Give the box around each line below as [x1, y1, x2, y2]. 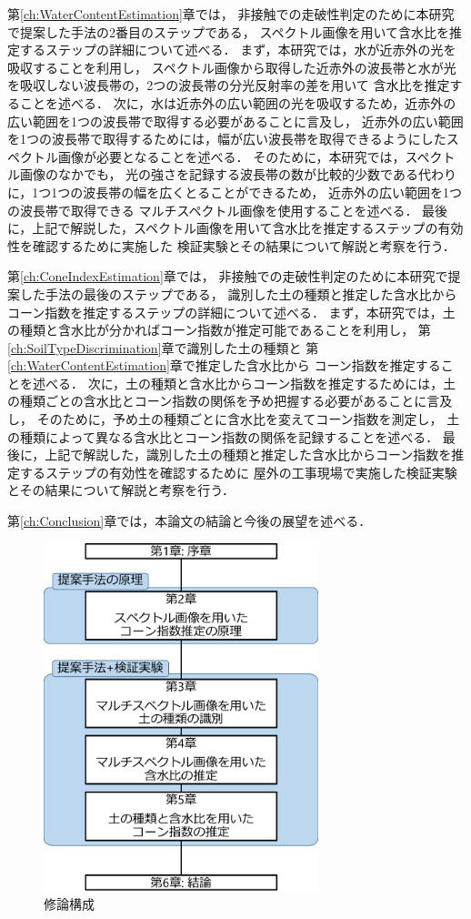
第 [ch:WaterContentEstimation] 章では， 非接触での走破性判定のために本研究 [7, 5, 455, 23]
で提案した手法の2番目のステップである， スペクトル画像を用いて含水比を [7, 22, 450, 41]
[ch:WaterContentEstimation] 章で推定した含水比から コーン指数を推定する [7, 356, 441, 375]
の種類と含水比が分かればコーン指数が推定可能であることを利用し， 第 [7, 320, 431, 339]
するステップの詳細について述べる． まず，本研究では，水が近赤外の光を [19, 40, 456, 59]
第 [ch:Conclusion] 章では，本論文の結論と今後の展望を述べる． [7, 511, 372, 530]
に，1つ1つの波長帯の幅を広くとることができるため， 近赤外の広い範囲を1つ [7, 182, 462, 201]
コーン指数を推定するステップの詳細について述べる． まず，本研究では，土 [7, 302, 456, 321]
